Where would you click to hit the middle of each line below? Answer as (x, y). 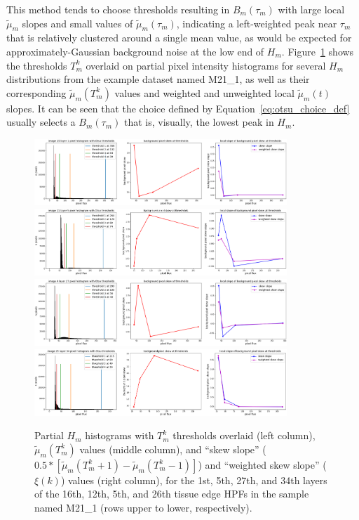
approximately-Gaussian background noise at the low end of (135, 51)
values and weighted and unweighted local (204, 92)
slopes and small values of (77, 23)
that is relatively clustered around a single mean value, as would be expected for (179, 38)
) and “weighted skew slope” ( (262, 464)
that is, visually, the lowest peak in (199, 122)
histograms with (120, 435)
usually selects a (41, 122)
